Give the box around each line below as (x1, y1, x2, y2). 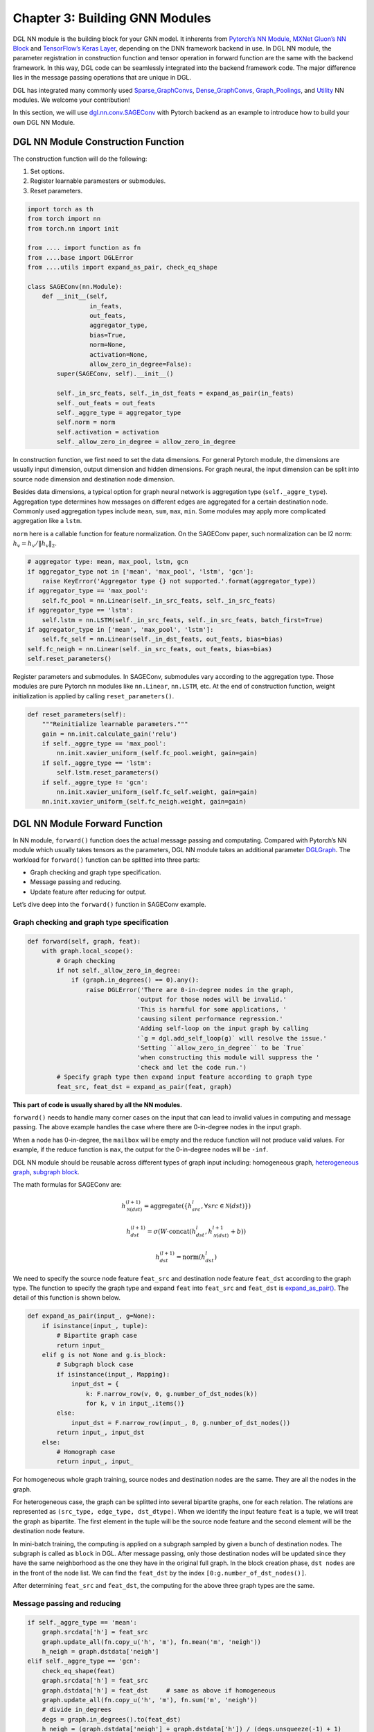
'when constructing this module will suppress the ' (136, 1054, 320, 1061)
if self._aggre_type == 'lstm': (42, 759, 152, 767)
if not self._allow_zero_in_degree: (56, 966, 181, 974)
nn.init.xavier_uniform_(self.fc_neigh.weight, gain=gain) (42, 797, 247, 806)
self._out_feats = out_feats (56, 399, 156, 407)
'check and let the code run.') (136, 1063, 247, 1071)
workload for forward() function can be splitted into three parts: (12, 856, 200, 864)
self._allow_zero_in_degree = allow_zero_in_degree (56, 438, 236, 446)
